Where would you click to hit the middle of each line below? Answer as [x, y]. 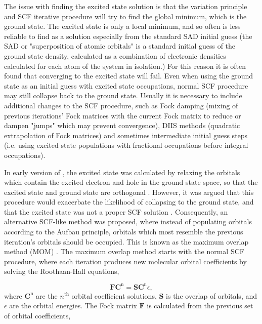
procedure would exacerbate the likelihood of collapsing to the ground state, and [129, 202]
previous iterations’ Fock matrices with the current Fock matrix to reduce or [123, 115]
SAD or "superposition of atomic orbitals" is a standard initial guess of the [120, 46]
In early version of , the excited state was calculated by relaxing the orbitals [122, 172]
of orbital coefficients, [37, 315]
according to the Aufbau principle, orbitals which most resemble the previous [124, 232]
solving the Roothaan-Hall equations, [62, 271]
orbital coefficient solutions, [114, 295]
